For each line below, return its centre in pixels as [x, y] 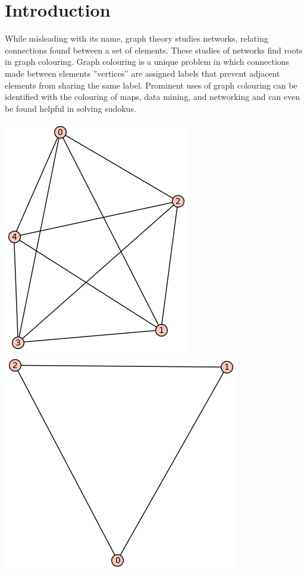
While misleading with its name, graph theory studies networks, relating [137, 38]
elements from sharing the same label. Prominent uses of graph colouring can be [151, 85]
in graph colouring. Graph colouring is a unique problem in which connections [147, 62]
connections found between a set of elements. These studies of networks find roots [154, 50]
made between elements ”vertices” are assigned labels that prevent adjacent [142, 73]
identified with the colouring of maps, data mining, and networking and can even [153, 97]
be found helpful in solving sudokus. [71, 108]
